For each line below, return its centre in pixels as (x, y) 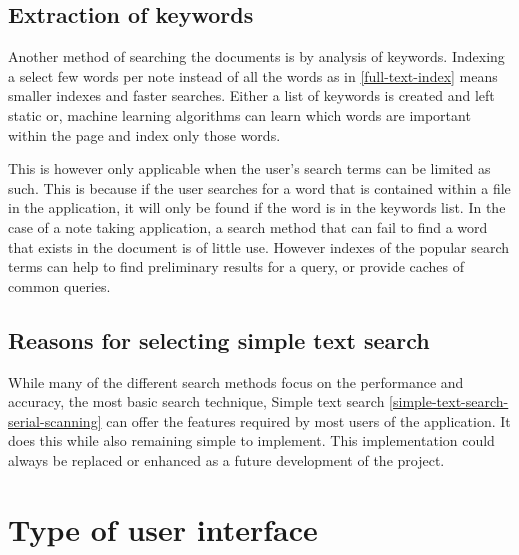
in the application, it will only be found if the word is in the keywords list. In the (257, 207)
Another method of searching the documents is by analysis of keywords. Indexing (256, 56)
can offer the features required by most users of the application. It (308, 420)
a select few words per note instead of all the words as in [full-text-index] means (253, 75)
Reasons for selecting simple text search (219, 339)
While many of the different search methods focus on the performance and (236, 381)
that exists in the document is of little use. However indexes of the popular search (259, 246)
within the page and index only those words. (144, 134)
